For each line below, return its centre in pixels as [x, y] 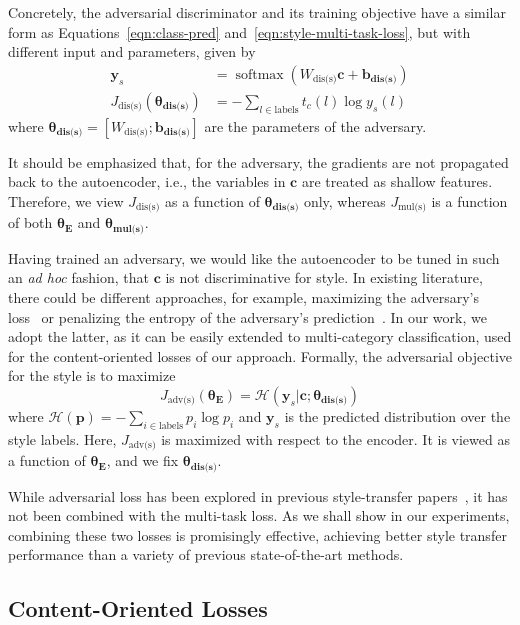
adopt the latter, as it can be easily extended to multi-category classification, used [260, 336]
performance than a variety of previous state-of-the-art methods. [206, 554]
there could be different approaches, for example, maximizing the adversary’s [244, 296]
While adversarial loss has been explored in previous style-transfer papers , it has [258, 495]
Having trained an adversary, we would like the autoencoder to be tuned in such [254, 257]
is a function [469, 200]
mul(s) [412, 207]
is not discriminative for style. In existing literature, [324, 277]
